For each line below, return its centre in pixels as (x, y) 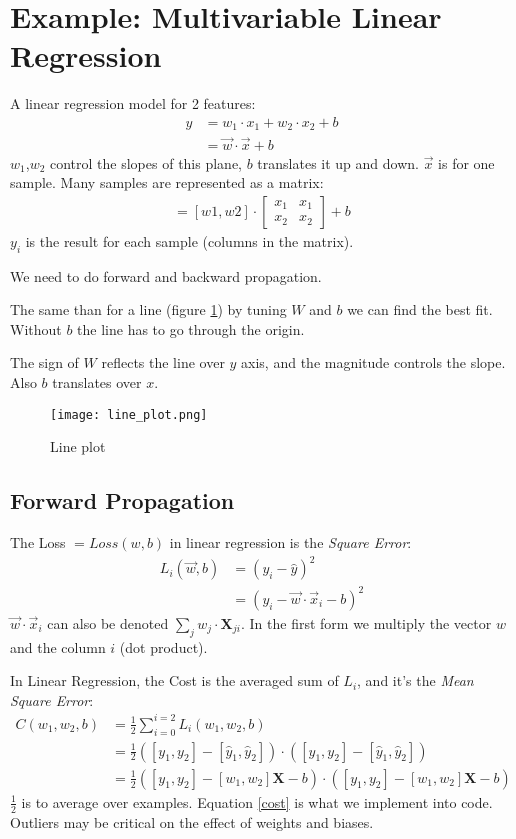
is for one (466, 162)
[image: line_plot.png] (129, 414)
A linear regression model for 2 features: (133, 103)
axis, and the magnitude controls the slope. (373, 362)
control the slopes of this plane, (146, 162)
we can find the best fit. (420, 309)
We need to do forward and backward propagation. (166, 275)
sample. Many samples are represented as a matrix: (167, 182)
